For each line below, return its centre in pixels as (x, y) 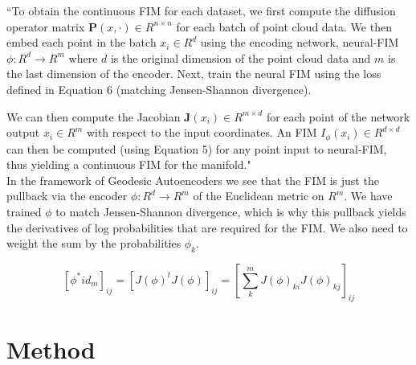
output (23, 132)
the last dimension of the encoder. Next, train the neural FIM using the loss (194, 74)
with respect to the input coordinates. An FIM (202, 132)
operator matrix (46, 26)
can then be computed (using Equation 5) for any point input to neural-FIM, (197, 148)
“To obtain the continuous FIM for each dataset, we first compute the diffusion (201, 10)
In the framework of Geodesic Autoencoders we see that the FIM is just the (193, 180)
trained (24, 211)
